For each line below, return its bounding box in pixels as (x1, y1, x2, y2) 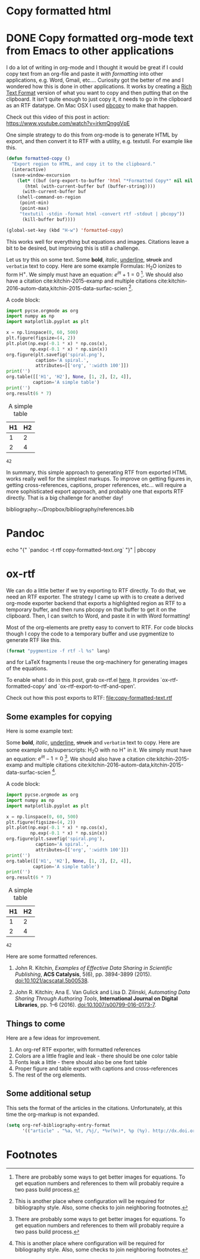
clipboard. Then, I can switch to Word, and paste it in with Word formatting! (6, 612, 190, 619)
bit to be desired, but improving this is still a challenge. (6, 244, 140, 252)
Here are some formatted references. (6, 953, 98, 960)
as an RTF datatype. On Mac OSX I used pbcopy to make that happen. (6, 102, 179, 109)
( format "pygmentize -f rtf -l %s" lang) (6, 648, 111, 654)
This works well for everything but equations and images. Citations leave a (6, 238, 189, 245)
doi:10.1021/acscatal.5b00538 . (14, 977, 89, 984)
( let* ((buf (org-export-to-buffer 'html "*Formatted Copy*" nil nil (17, 178, 193, 184)
